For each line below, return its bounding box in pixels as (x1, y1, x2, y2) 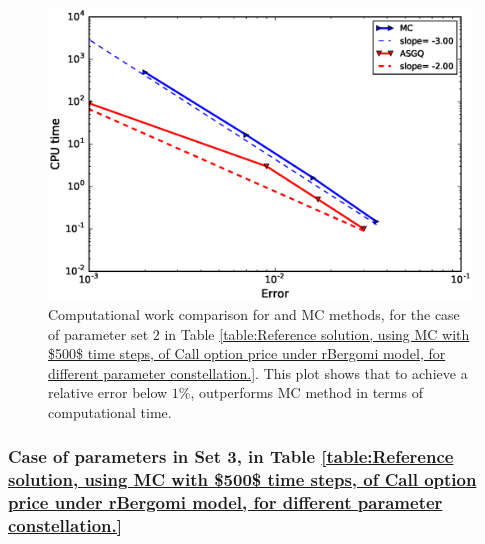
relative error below (48, 382, 168, 403)
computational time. (48, 401, 172, 422)
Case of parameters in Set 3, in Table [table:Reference (8, 444, 454, 469)
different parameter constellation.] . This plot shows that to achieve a (48, 362, 468, 383)
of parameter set (48, 323, 149, 344)
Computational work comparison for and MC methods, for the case (48, 303, 460, 324)
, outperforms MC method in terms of (190, 382, 423, 403)
